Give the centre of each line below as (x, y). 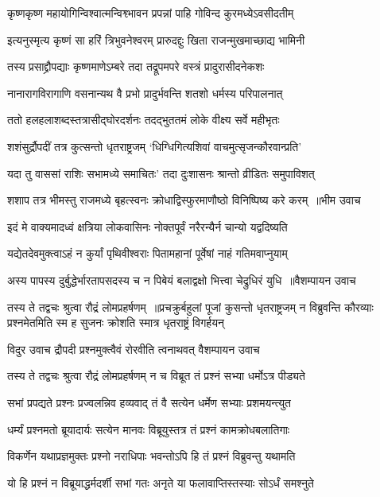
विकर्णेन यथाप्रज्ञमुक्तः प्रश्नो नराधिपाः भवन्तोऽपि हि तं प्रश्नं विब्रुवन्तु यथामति (151, 456)
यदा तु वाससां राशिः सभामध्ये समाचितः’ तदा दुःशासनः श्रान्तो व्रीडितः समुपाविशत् (161, 173)
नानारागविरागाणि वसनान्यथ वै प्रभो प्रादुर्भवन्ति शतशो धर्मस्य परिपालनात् (145, 93)
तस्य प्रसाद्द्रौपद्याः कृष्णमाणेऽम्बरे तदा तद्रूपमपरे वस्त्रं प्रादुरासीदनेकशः (136, 66)
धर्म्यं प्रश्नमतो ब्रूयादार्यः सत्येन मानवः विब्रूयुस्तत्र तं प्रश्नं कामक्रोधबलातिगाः (149, 429)
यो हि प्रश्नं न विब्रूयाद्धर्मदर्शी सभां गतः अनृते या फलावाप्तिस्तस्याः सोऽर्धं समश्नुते (161, 482)
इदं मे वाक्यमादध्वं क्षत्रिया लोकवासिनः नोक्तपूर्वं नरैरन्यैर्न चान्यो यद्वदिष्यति (147, 226)
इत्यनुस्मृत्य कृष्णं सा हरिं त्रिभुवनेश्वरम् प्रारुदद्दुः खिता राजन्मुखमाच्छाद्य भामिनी (156, 39)
